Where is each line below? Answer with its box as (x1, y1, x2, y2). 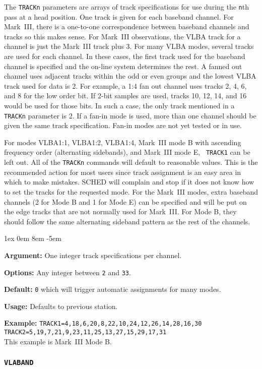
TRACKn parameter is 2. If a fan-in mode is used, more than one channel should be (4, 110, 256, 120)
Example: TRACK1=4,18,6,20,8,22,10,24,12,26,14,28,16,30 (4, 318, 202, 328)
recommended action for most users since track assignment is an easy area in (4, 166, 241, 177)
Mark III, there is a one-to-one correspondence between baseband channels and (4, 21, 249, 32)
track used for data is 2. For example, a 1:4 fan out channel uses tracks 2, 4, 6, (4, 80, 247, 91)
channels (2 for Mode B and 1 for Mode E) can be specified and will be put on (4, 196, 247, 207)
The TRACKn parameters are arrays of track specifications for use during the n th (4, 2, 249, 12)
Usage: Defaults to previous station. (4, 300, 118, 311)
